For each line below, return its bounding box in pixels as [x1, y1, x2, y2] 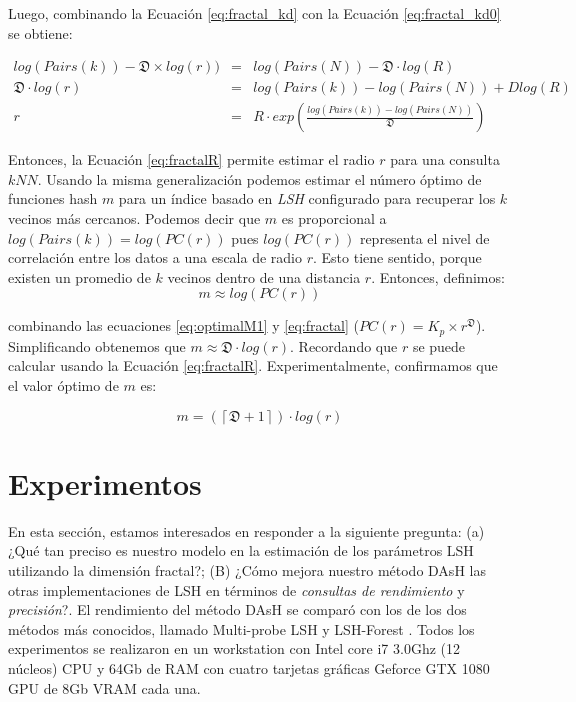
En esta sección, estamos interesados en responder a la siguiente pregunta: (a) [8, 520, 485, 541]
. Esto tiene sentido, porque [312, 247, 482, 268]
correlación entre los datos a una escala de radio [8, 247, 302, 268]
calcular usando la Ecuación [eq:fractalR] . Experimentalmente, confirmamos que [8, 355, 498, 376]
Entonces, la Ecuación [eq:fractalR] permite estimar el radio [8, 149, 375, 170]
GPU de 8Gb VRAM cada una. [8, 677, 201, 698]
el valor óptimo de [8, 375, 119, 396]
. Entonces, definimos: [371, 266, 505, 287]
